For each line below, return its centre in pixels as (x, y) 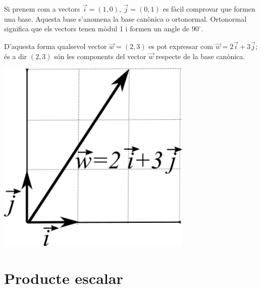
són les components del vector (100, 56)
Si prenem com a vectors (42, 9)
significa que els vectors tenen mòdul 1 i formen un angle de (97, 29)
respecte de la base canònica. (200, 56)
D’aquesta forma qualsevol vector (56, 46)
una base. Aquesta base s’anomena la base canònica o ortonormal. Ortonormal (125, 18)
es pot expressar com (181, 46)
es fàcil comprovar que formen (209, 9)
